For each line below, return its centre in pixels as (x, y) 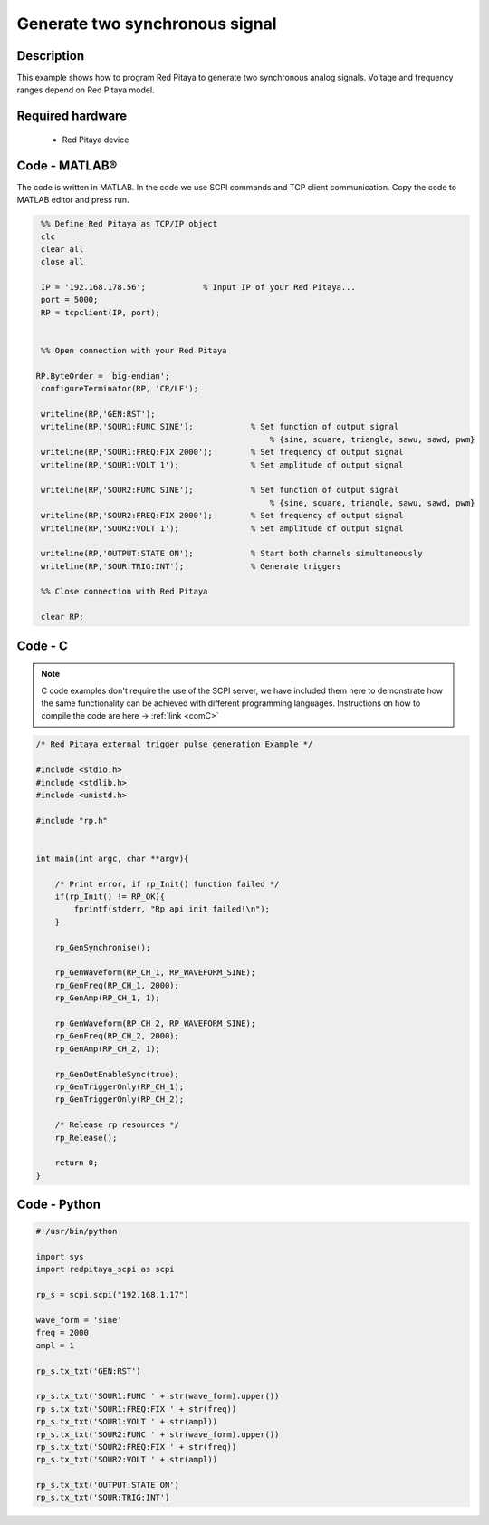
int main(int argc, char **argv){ (112, 858)
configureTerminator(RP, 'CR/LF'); (120, 389)
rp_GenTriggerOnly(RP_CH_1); (120, 1086)
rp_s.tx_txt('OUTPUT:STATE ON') (108, 1485)
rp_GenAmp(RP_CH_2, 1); (107, 1048)
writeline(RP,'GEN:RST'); (98, 414)
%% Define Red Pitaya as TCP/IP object (129, 224)
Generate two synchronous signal (147, 24)
